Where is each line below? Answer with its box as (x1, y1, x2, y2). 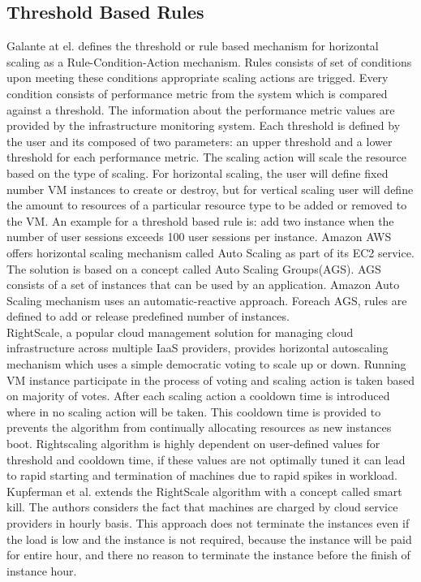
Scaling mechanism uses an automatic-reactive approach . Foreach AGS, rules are (6, 291, 407, 308)
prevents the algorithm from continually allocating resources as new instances (6, 419, 392, 436)
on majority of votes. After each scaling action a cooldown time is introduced (6, 387, 390, 404)
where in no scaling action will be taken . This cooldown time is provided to (6, 403, 381, 420)
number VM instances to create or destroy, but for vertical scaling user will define (6, 180, 414, 197)
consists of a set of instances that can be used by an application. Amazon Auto (6, 276, 400, 293)
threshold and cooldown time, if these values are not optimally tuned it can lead (6, 451, 406, 468)
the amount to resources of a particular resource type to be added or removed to (6, 196, 407, 213)
